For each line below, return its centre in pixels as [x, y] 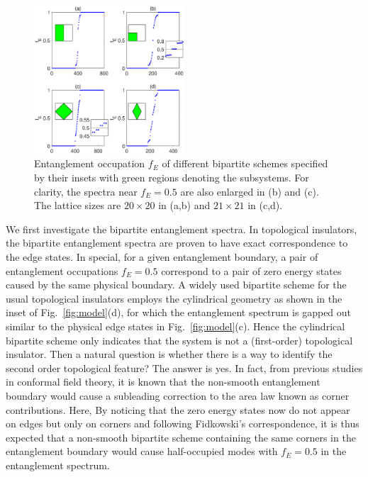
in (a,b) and [184, 205]
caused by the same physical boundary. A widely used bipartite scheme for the [176, 285]
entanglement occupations [62, 270]
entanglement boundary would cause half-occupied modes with [142, 451]
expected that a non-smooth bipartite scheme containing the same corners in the [181, 437]
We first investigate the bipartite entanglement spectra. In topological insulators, [182, 229]
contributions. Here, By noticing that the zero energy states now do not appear [178, 409]
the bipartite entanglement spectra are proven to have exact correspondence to [177, 243]
